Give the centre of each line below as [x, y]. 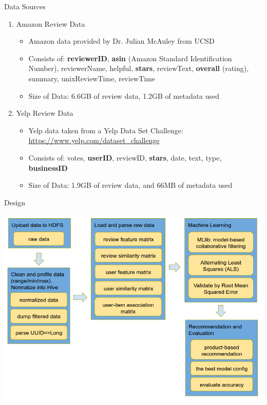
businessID [48, 168]
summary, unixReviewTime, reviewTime [92, 78]
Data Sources [25, 6]
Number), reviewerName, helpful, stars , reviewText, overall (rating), [139, 68]
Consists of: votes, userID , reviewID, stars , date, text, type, [125, 157]
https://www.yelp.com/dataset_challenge [94, 140]
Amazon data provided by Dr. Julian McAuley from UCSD [121, 41]
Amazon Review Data [51, 23]
